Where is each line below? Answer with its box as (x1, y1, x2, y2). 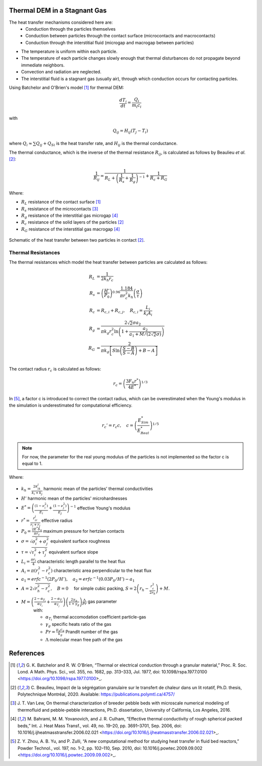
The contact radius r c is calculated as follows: (9, 366, 101, 373)
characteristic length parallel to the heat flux (37, 558, 126, 564)
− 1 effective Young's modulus (70, 505, 131, 511)
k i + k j (32, 490, 43, 496)
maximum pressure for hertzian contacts (43, 528, 125, 534)
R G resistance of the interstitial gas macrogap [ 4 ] (21, 226, 120, 233)
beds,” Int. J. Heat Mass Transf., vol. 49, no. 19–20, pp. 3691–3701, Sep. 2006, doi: (17, 723, 182, 729)
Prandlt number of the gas (65, 629, 118, 635)
